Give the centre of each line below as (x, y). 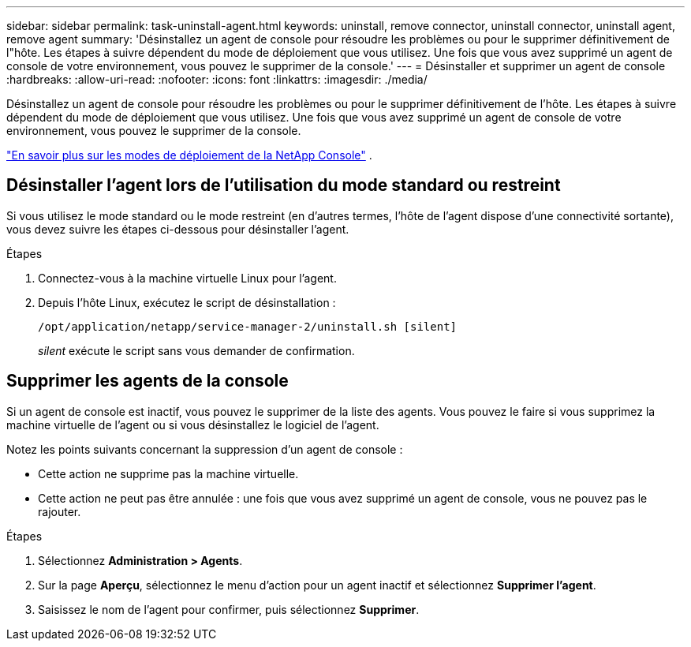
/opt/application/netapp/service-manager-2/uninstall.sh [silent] (248, 326)
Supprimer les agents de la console (148, 381)
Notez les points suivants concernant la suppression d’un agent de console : (205, 449)
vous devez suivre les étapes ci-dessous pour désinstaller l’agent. (178, 229)
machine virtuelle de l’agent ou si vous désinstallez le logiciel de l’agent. (193, 424)
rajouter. (60, 511)
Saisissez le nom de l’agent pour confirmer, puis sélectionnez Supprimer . (229, 609)
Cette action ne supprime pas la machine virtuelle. (168, 473)
